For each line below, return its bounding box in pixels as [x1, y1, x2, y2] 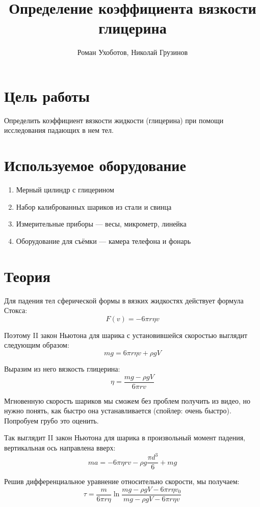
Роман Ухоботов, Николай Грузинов [77, 47, 188, 58]
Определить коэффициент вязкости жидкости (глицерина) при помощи [4, 115, 224, 125]
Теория [4, 265, 50, 286]
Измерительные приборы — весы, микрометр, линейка [16, 218, 187, 229]
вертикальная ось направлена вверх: [4, 442, 116, 453]
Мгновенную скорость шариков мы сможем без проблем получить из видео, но [4, 395, 250, 406]
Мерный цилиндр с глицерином [16, 184, 114, 195]
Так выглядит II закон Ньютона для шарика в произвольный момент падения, [4, 432, 245, 443]
